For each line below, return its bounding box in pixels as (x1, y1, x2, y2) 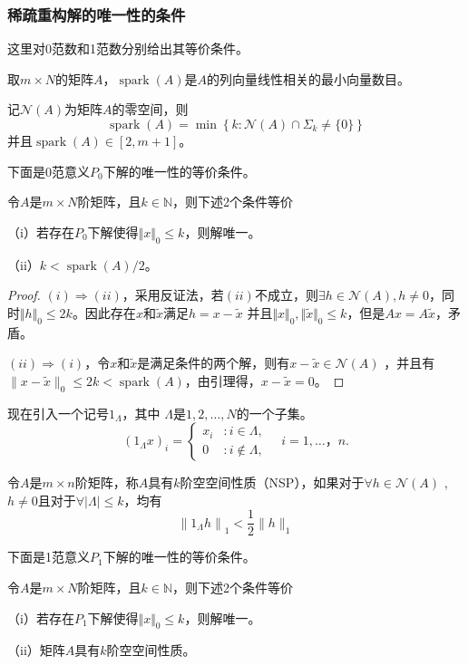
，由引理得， (184, 371, 261, 390)
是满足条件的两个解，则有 (137, 353, 290, 372)
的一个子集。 (236, 403, 313, 422)
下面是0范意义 (7, 161, 90, 180)
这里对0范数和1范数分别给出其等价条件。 (7, 39, 249, 58)
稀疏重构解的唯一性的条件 (7, 3, 186, 25)
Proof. (7, 285, 41, 304)
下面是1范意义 (7, 547, 90, 566)
